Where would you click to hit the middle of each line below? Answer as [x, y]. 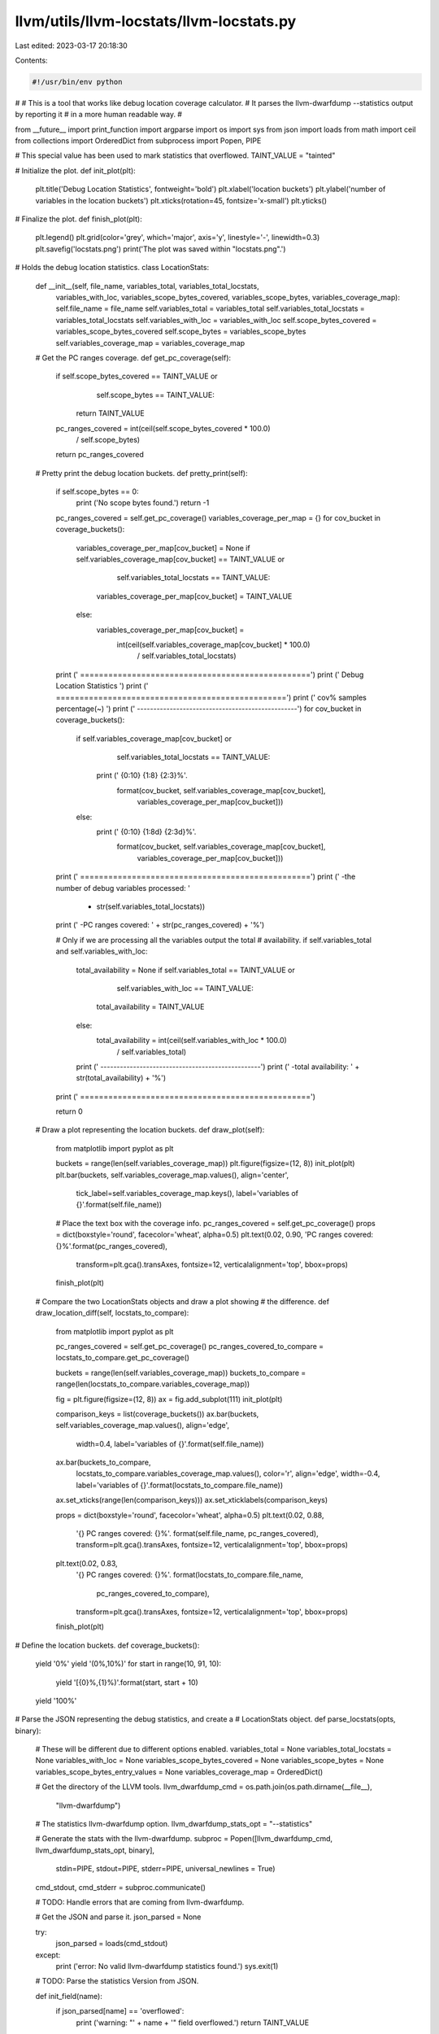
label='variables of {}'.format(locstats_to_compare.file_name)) [180, 1485]
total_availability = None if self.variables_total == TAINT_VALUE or [186, 970]
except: [48, 1955]
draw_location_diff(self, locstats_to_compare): [112, 1313]
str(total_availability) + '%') [121, 1078]
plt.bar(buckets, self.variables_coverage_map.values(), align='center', [172, 1175]
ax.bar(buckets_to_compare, [103, 1462]
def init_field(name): [69, 1996]
